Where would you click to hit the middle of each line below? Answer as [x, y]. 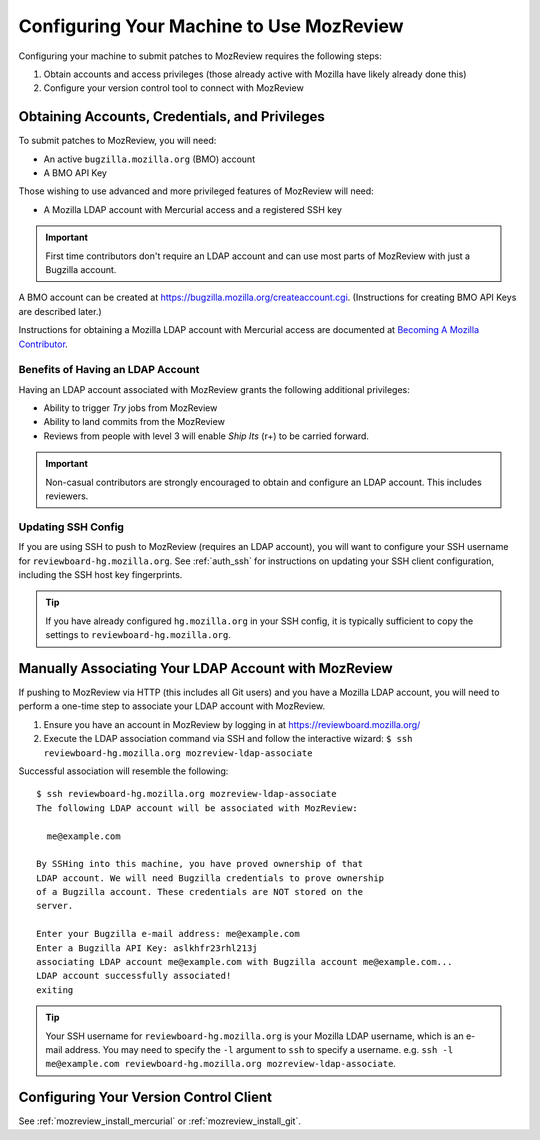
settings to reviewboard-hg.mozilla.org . [138, 635]
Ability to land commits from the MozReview [134, 422]
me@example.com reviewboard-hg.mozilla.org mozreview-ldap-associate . [221, 1064]
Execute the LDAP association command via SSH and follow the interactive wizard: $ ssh [228, 739]
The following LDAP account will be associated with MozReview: [197, 808]
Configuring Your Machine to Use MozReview [211, 26]
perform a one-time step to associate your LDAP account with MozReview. [171, 706]
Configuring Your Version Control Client [145, 1097]
